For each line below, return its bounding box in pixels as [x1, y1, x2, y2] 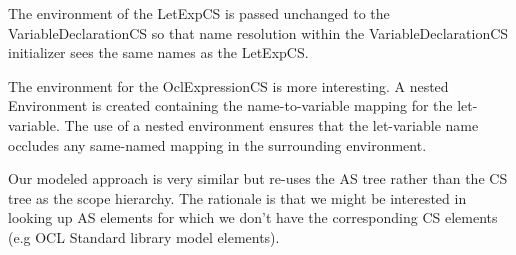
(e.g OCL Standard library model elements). [8, 226, 280, 247]
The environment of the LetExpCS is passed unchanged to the [8, 3, 390, 23]
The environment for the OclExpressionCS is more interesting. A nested [8, 75, 449, 96]
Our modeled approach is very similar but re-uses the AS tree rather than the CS [8, 168, 508, 189]
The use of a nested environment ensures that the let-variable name [64, 114, 479, 135]
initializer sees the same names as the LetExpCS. [8, 42, 309, 63]
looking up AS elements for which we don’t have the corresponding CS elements [8, 207, 498, 228]
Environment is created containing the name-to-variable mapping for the [8, 95, 453, 116]
